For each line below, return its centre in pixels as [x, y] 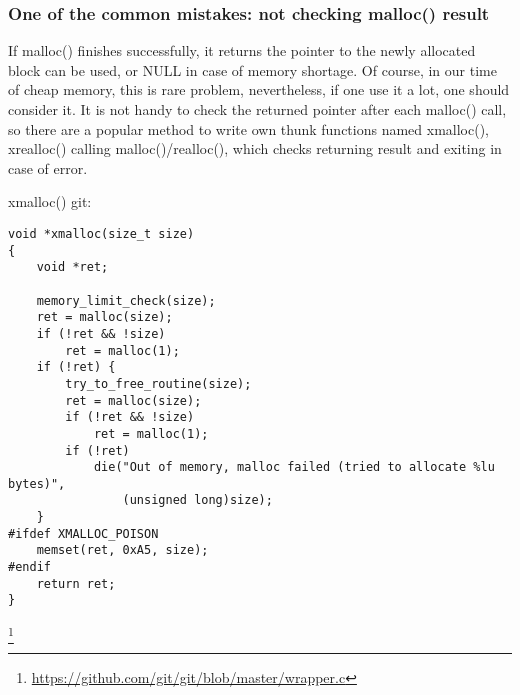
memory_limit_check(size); [126, 300]
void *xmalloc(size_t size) [101, 233]
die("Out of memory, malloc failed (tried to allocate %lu [294, 467]
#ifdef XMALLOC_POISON [83, 533]
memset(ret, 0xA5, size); [122, 550]
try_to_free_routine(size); [158, 383]
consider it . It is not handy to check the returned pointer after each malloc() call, [257, 109]
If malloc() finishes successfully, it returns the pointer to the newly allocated [242, 50]
